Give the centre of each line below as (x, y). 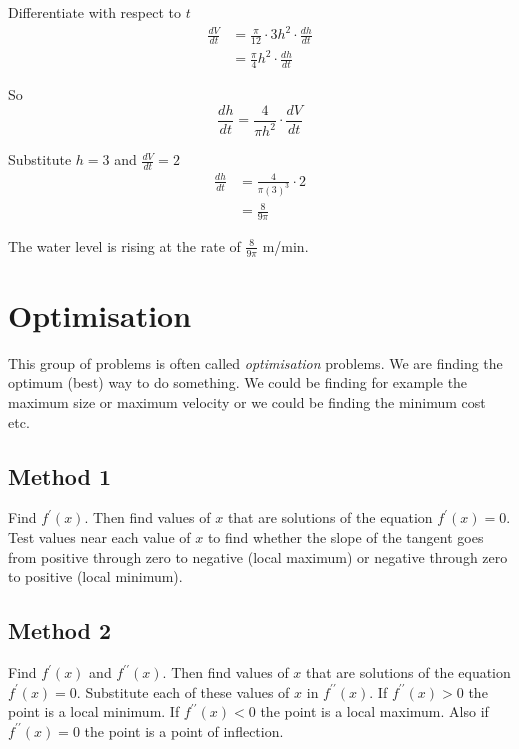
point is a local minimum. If (94, 711)
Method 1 (60, 475)
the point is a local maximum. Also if (374, 711)
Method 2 (60, 630)
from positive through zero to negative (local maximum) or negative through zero (258, 556)
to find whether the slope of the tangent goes (345, 537)
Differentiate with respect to (94, 12)
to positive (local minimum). (95, 576)
